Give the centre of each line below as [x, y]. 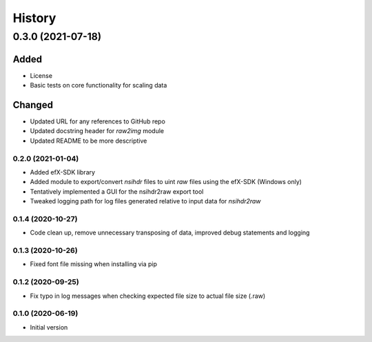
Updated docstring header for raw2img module [97, 131]
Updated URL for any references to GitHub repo [97, 121]
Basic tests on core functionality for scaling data [99, 85]
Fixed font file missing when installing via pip [94, 264]
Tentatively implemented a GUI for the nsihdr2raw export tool [117, 191]
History [34, 18]
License [41, 75]
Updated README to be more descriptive [89, 141]
